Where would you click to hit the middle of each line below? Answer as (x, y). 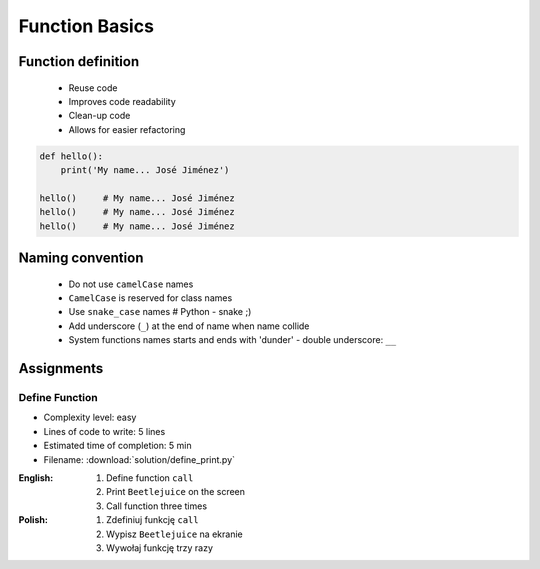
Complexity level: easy (90, 417)
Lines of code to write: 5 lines (104, 431)
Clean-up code (99, 116)
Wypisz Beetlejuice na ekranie (175, 534)
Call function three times (157, 506)
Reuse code (93, 87)
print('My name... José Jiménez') (145, 170)
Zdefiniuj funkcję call (152, 520)
